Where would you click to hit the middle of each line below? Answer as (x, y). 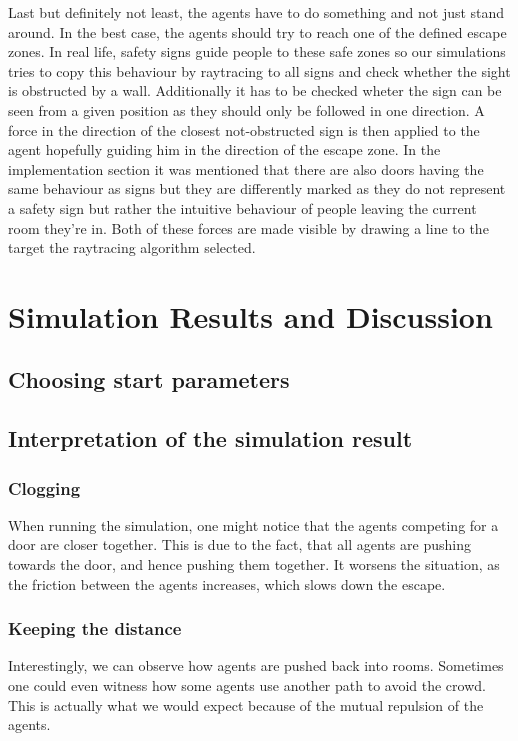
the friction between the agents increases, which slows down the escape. (227, 583)
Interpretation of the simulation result (210, 438)
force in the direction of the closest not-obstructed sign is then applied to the (244, 129)
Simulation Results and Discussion (250, 315)
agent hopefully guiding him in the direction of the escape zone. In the (224, 149)
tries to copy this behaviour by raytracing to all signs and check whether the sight (259, 70)
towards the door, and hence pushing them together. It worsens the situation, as (254, 564)
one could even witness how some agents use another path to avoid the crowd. (247, 685)
